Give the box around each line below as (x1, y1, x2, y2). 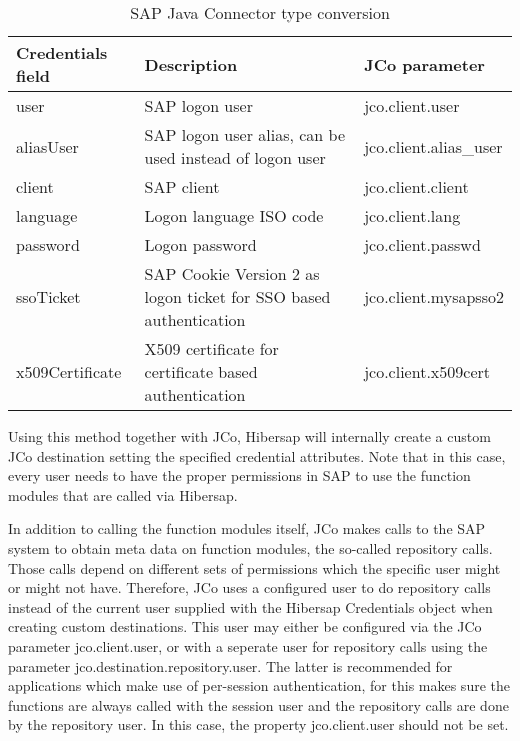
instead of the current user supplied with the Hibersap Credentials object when (8, 596, 493, 617)
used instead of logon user (144, 146, 326, 169)
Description (144, 52, 238, 76)
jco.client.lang (364, 204, 461, 227)
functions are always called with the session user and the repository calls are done (8, 694, 509, 715)
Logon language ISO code (144, 204, 324, 227)
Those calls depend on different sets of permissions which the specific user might (8, 557, 501, 578)
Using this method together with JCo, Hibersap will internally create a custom (8, 426, 491, 446)
